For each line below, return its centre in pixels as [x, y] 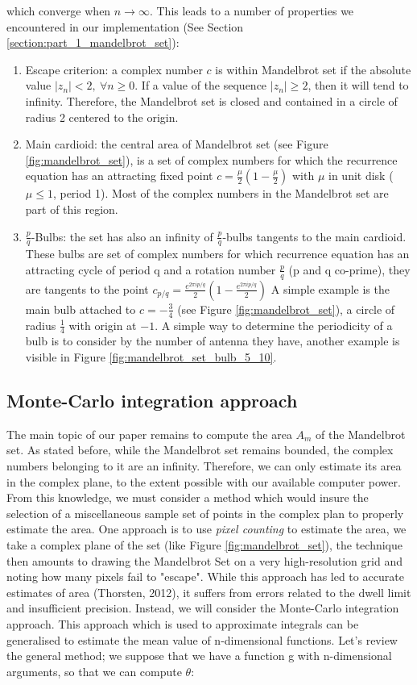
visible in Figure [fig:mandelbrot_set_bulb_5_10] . [151, 357]
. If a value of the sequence [201, 85]
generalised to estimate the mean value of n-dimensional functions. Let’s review [202, 639]
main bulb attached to [81, 309]
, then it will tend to [358, 85]
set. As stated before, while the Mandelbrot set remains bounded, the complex [200, 450]
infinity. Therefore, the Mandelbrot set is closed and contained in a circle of [211, 100]
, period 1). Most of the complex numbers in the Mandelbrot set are [221, 193]
